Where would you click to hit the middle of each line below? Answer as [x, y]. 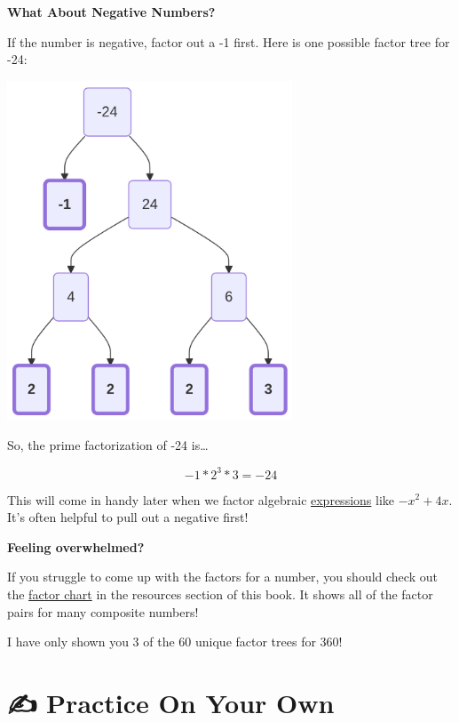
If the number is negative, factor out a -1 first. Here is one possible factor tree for [229, 41]
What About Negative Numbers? [111, 12]
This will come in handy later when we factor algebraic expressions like [201, 499]
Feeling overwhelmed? [76, 546]
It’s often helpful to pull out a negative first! [128, 517]
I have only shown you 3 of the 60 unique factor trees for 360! [175, 642]
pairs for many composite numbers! [103, 611]
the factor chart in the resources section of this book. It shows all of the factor [220, 594]
